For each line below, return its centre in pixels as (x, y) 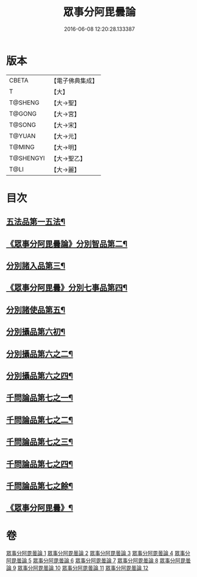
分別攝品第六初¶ (36, 332)
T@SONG (23, 125)
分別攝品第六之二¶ (40, 354)
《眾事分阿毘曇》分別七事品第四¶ (67, 288)
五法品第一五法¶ (36, 222)
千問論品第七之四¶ (40, 464)
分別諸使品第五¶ (36, 310)
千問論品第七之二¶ (40, 420)
